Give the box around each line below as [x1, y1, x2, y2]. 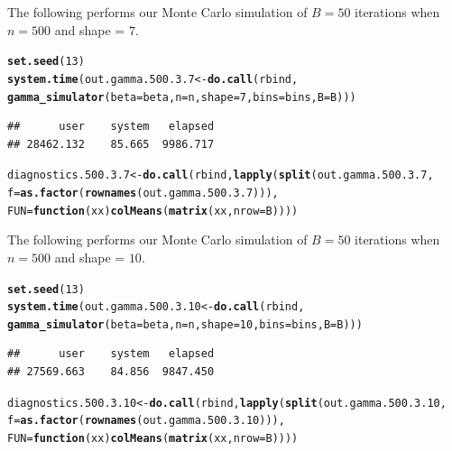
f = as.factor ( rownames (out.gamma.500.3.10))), [7, 414, 285, 428]
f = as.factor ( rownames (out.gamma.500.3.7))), [7, 187, 279, 199]
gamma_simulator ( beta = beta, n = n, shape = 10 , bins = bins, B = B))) [7, 318, 363, 331]
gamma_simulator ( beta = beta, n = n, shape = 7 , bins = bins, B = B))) [7, 90, 356, 104]
